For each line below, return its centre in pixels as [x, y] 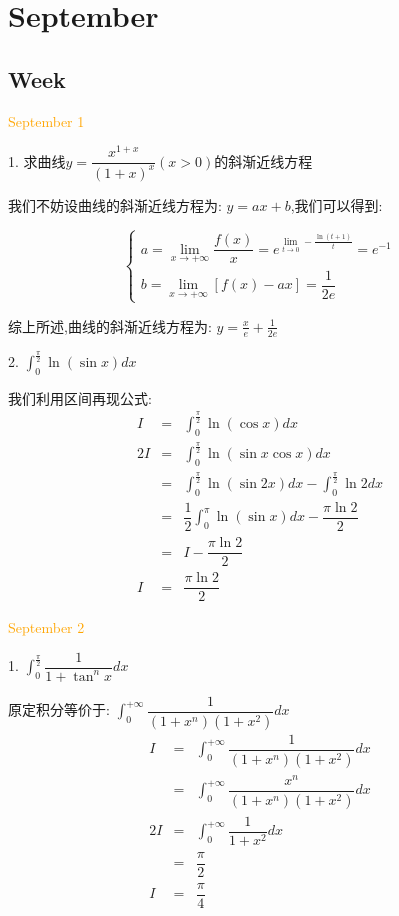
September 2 [46, 627]
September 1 [46, 120]
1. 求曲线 [37, 160]
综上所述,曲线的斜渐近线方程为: [110, 325]
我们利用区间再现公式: [80, 397]
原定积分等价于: [59, 709]
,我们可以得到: [336, 204]
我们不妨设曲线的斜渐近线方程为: [115, 204]
